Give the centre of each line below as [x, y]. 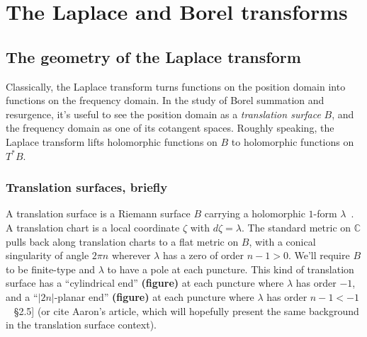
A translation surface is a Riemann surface [98, 213]
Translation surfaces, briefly [87, 187]
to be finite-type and [51, 269]
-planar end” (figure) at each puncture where [154, 296]
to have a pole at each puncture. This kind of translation [231, 269]
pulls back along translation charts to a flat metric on [122, 241]
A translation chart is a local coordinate [93, 227]
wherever [131, 255]
